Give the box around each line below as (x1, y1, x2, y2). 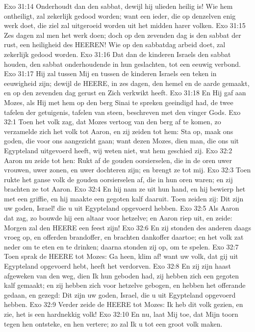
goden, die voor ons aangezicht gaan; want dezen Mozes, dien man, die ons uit (4, 136, 239, 146)
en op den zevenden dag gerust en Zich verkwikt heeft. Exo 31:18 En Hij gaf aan (4, 87, 246, 98)
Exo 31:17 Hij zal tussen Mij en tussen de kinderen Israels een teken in (4, 68, 217, 79)
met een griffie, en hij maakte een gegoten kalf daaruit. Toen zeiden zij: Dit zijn (4, 193, 244, 203)
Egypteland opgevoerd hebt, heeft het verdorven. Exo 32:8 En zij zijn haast (4, 261, 231, 271)
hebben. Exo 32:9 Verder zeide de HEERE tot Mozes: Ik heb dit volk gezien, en (4, 299, 243, 309)
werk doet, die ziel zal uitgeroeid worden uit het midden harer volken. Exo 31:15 (4, 20, 246, 30)
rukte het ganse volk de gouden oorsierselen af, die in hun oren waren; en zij (4, 174, 233, 184)
